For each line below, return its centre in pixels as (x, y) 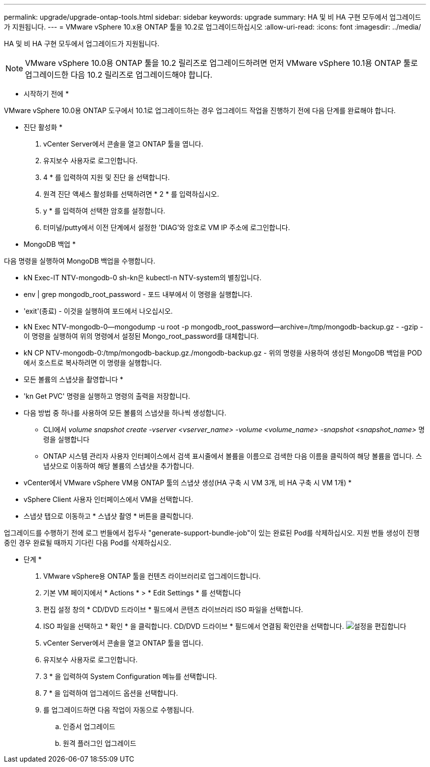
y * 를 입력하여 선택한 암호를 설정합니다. (104, 211)
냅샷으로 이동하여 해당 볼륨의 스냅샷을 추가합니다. (119, 466)
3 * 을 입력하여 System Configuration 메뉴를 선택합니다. (130, 676)
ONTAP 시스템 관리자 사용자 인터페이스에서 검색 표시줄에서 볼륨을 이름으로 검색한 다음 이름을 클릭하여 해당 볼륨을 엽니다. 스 (233, 456)
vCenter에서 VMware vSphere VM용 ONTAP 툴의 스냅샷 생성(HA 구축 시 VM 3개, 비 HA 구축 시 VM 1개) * (188, 483)
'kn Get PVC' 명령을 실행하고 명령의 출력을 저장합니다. (107, 396)
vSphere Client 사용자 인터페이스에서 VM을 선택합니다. (108, 499)
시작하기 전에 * (46, 94)
